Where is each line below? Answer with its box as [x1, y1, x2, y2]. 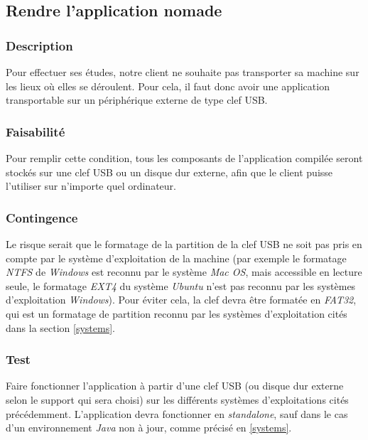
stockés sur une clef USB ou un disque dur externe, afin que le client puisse [6, 164, 333, 179]
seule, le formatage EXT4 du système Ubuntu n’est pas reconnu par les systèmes [6, 278, 356, 293]
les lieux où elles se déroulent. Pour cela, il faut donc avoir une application [6, 78, 330, 93]
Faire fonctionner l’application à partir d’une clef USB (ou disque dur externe [6, 378, 344, 393]
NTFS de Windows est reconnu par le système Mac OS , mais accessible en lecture [6, 264, 362, 279]
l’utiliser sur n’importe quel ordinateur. [6, 178, 176, 193]
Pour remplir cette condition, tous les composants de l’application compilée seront [6, 151, 363, 165]
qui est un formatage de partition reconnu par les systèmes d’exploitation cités [6, 306, 347, 321]
